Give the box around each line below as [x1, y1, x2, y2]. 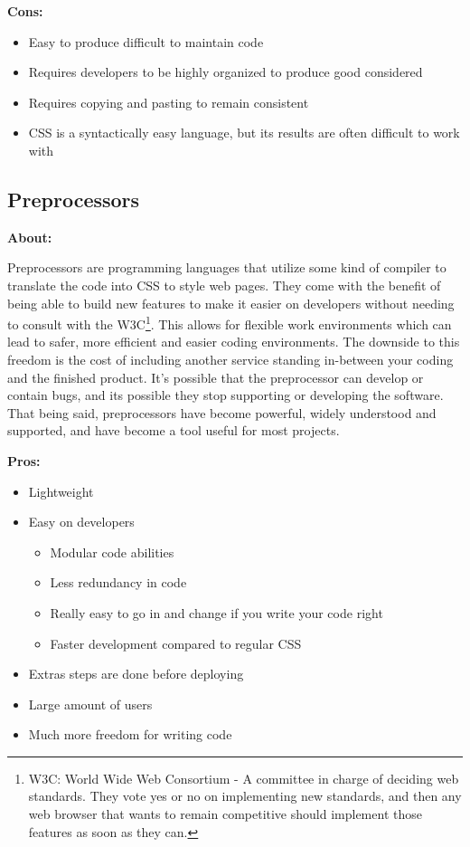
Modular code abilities [50, 542, 174, 561]
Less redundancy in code [50, 573, 187, 592]
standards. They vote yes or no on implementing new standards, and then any [28, 786, 462, 805]
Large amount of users [28, 694, 153, 713]
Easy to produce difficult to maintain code [28, 32, 264, 51]
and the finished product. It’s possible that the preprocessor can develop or [7, 367, 424, 386]
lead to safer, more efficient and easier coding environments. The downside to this [7, 332, 460, 351]
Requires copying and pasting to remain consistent [28, 92, 309, 111]
